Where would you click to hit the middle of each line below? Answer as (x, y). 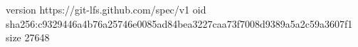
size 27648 (28, 37)
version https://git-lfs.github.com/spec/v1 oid (106, 9)
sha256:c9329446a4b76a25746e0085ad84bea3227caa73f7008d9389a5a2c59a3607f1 (179, 23)
